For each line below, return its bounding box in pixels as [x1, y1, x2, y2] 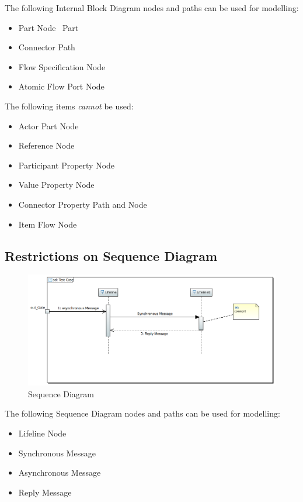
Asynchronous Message [18, 466, 101, 479]
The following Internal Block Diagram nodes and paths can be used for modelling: [5, 2, 299, 13]
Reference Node [18, 139, 75, 152]
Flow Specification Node [18, 60, 106, 73]
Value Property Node [18, 178, 95, 191]
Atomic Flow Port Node [18, 80, 105, 92]
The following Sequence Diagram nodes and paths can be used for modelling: [5, 407, 280, 420]
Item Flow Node [18, 218, 77, 230]
